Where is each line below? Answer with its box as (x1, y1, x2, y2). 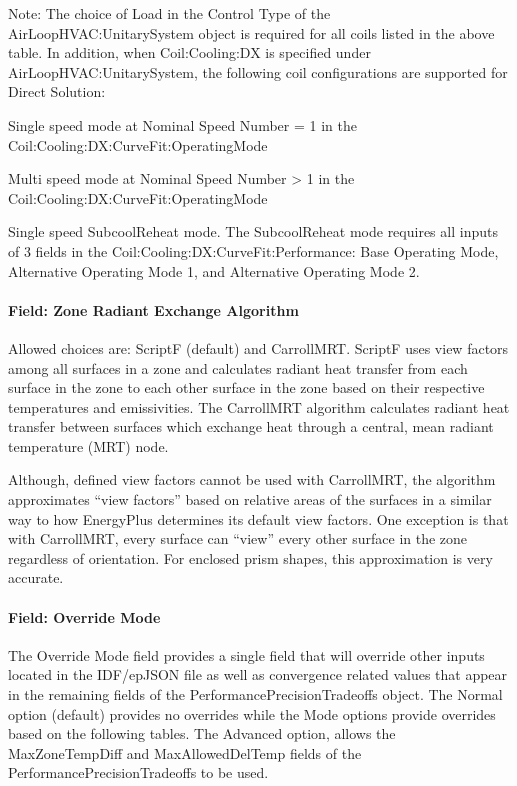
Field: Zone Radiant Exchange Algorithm (8, 299, 299, 320)
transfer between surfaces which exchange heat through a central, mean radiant (8, 416, 494, 437)
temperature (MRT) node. (8, 435, 169, 456)
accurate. (8, 567, 64, 588)
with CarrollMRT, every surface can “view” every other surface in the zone (8, 528, 468, 549)
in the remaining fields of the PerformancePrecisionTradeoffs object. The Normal (8, 684, 503, 705)
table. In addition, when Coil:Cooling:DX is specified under (8, 42, 371, 63)
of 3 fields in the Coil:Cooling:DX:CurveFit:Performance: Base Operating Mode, (8, 240, 499, 261)
